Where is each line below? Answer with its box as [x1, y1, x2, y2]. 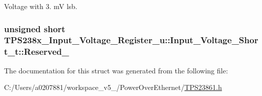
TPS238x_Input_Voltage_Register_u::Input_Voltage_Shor [4, 34, 258, 46]
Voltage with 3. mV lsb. [4, 1, 77, 11]
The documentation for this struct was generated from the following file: [4, 65, 228, 75]
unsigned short [4, 22, 66, 35]
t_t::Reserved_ [4, 45, 69, 58]
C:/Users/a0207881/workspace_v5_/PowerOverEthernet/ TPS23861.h [4, 82, 222, 92]
